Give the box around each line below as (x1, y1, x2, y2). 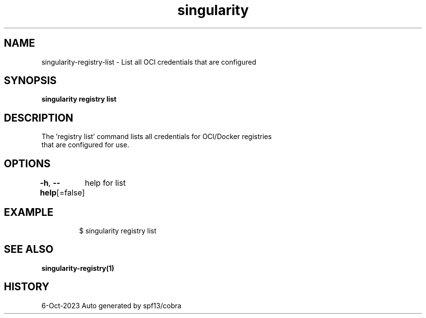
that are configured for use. (41, 141, 129, 149)
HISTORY (4, 281, 50, 293)
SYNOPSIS (4, 74, 57, 87)
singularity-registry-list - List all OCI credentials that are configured (41, 57, 256, 66)
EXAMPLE (4, 206, 53, 218)
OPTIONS (4, 157, 51, 170)
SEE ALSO (4, 243, 53, 256)
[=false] (56, 188, 85, 198)
